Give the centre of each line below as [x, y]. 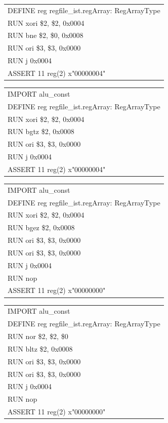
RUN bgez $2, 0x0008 [41, 227]
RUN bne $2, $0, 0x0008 [46, 35]
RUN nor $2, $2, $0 [38, 336]
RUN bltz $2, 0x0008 [40, 348]
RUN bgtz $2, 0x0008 [41, 131]
